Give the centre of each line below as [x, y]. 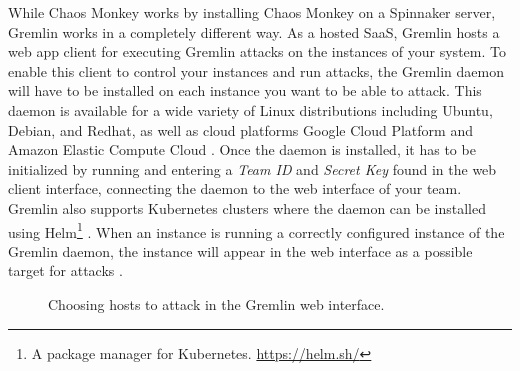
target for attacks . [65, 270]
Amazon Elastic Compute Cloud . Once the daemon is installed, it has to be [242, 149]
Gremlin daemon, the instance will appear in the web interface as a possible [240, 250]
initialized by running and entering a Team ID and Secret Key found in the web [252, 168]
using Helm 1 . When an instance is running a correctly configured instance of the [256, 230]
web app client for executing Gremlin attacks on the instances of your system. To [257, 51]
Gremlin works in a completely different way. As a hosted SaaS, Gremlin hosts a [254, 31]
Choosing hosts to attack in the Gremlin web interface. [216, 303]
